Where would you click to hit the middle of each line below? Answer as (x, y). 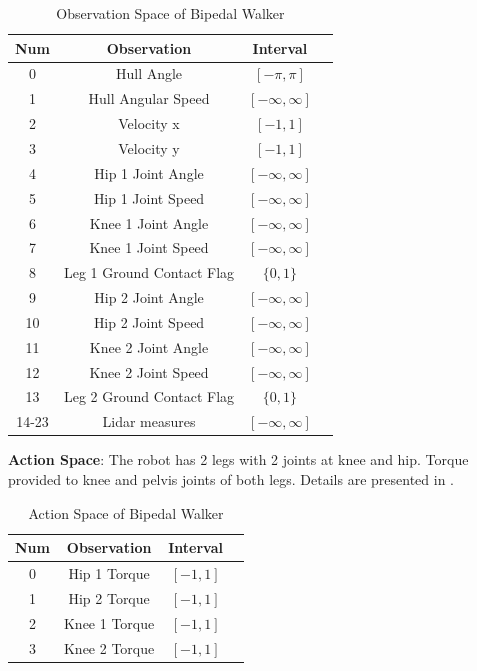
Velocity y (149, 147)
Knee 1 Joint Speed (149, 247)
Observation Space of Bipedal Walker (170, 13)
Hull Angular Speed (149, 98)
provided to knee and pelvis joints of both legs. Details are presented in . (231, 478)
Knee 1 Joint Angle (149, 222)
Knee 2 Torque (109, 647)
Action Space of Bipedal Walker (126, 512)
